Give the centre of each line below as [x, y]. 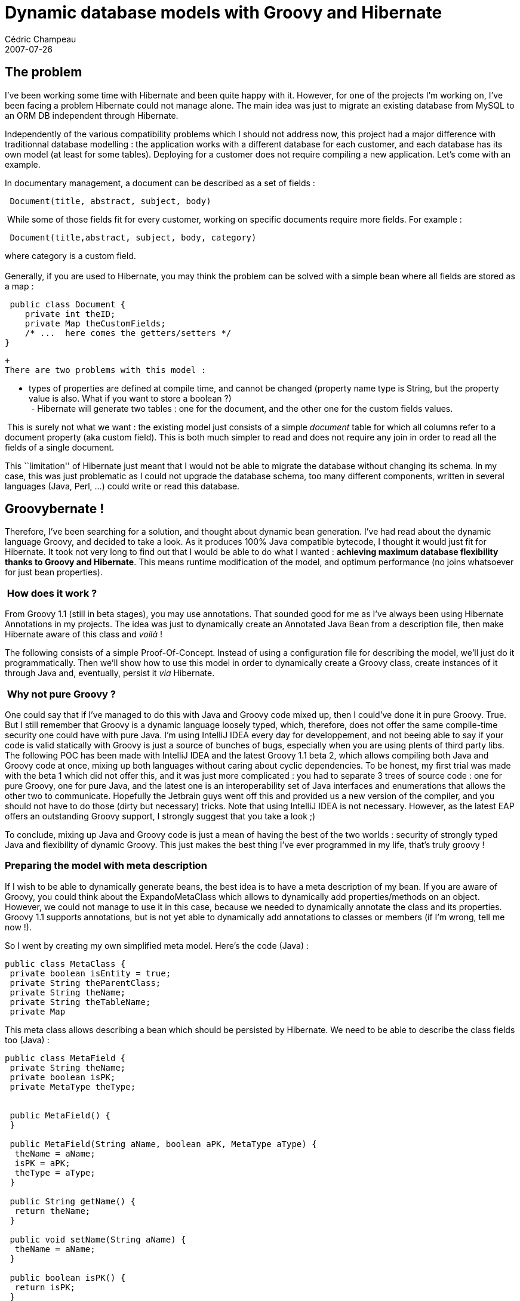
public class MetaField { [65, 1058]
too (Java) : [27, 1040]
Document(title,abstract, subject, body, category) [133, 237]
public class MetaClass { [65, 964]
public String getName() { [73, 1201]
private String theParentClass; [85, 983]
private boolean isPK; [63, 1077]
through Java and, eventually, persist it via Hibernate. [110, 673]
